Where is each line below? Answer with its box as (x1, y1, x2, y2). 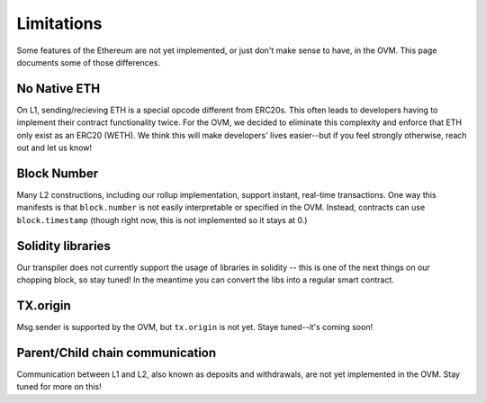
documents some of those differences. (16, 57, 161, 67)
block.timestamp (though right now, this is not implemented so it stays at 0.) (16, 214, 308, 225)
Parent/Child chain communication (16, 345, 217, 360)
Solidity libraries (16, 238, 112, 254)
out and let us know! (16, 142, 93, 153)
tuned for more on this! (16, 381, 103, 392)
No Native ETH (16, 81, 101, 96)
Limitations (16, 13, 103, 33)
